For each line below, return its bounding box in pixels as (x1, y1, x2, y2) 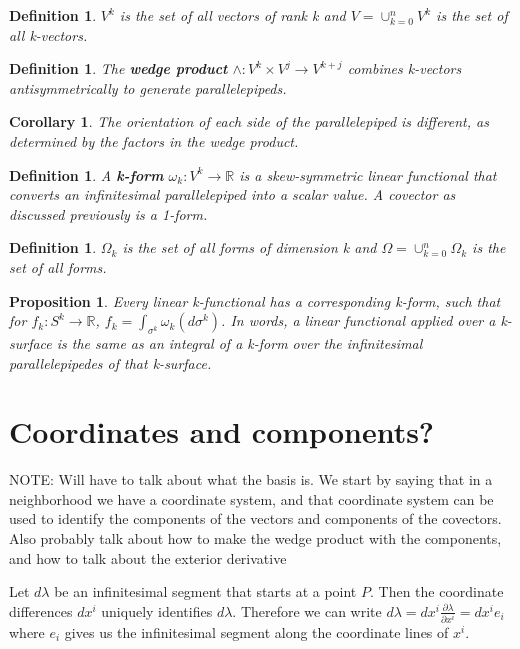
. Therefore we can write (232, 600, 382, 621)
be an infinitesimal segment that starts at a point (54, 581, 357, 602)
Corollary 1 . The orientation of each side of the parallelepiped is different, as (9, 111, 489, 132)
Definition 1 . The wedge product (9, 58, 228, 79)
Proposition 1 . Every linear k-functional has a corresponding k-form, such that (9, 290, 501, 311)
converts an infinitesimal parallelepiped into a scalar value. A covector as (9, 184, 456, 205)
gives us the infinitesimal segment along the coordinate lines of (64, 621, 449, 642)
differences (9, 600, 73, 621)
